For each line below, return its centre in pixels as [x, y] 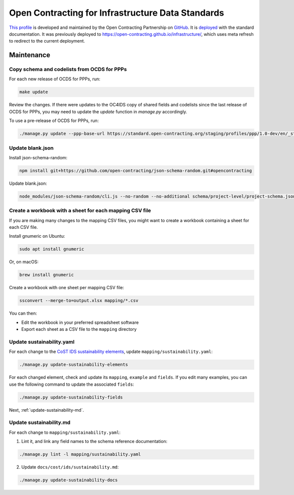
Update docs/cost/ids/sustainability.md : [70, 467]
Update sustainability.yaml [42, 342]
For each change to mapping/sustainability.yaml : [65, 432]
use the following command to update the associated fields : [72, 384]
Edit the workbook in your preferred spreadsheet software [80, 322]
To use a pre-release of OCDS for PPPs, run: [54, 121]
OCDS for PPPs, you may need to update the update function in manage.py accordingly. [98, 111]
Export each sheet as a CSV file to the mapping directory [79, 329]
